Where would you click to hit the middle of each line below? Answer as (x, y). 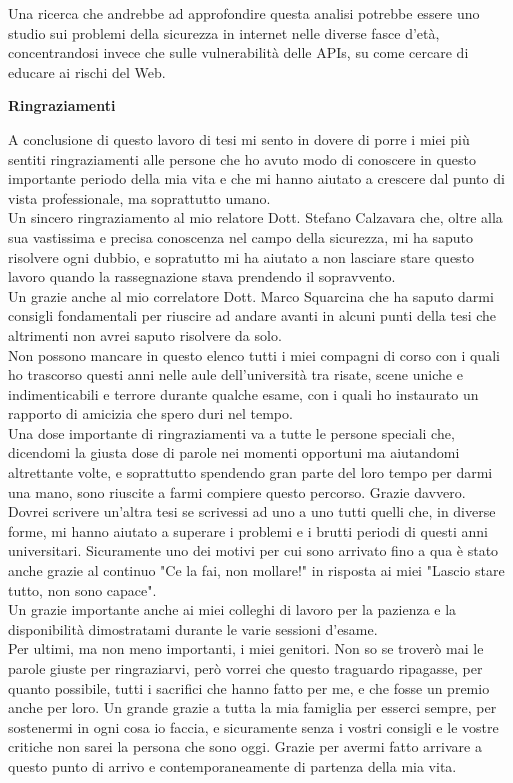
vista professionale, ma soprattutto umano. (139, 197)
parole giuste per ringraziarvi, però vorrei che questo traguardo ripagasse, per (245, 668)
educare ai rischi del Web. (87, 71)
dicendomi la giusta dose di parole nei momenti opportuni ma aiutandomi (234, 452)
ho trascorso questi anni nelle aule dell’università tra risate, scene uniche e (235, 374)
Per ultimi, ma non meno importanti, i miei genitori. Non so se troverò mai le (246, 648)
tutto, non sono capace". (82, 589)
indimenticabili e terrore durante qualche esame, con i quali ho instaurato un (243, 393)
